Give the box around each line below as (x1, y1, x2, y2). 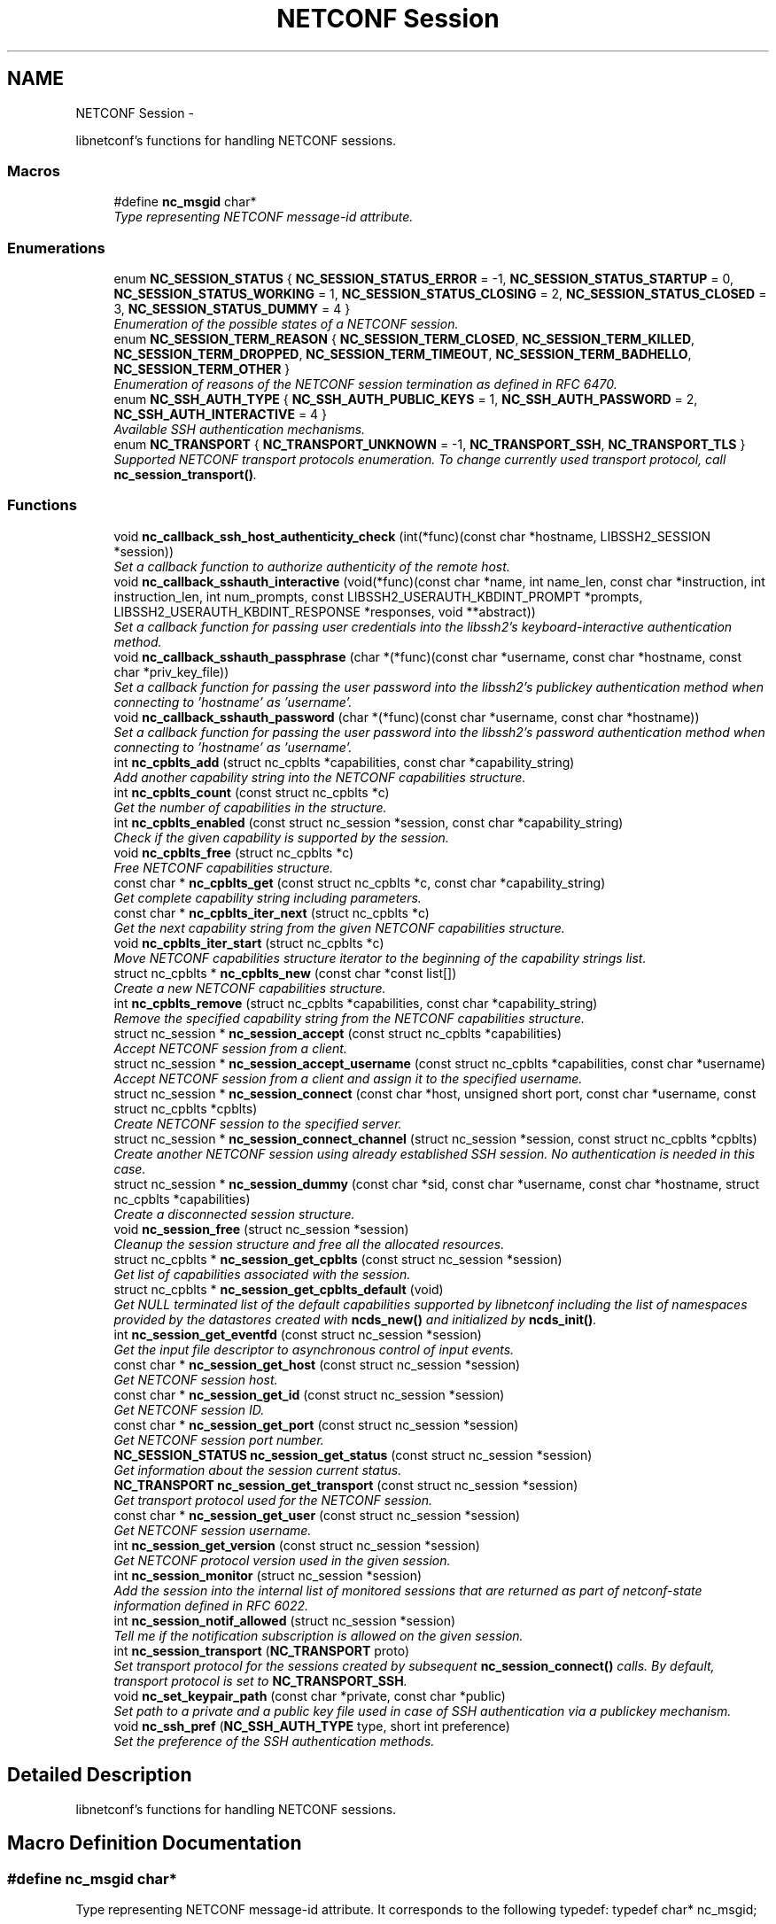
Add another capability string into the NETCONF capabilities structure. (113, 769, 526, 785)
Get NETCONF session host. (113, 1371, 278, 1387)
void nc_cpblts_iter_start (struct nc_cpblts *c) (113, 935, 384, 950)
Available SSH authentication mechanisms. (113, 422, 366, 438)
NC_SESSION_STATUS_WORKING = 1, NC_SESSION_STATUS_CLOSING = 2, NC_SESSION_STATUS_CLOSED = (113, 286, 767, 302)
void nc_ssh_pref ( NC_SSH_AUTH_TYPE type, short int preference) (113, 1718, 510, 1734)
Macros (7, 161, 60, 180)
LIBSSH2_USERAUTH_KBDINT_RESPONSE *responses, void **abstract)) (113, 603, 536, 619)
